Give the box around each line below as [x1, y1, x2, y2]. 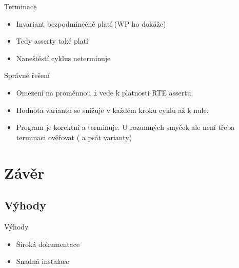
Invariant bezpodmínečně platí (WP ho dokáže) [16, 18, 166, 29]
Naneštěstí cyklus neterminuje [16, 52, 111, 63]
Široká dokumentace [16, 238, 80, 249]
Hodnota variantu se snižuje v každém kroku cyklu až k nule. [16, 104, 209, 115]
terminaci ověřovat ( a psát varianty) [16, 131, 132, 142]
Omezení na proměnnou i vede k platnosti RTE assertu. [16, 87, 193, 98]
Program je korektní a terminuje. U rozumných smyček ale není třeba [16, 122, 235, 132]
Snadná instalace [16, 256, 69, 266]
